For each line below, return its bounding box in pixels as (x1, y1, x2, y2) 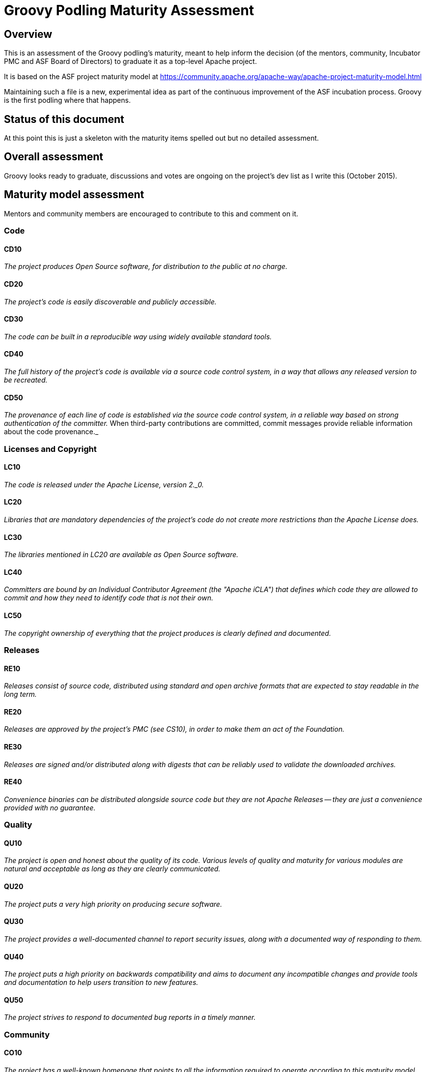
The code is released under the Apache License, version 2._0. (4, 480, 204, 489)
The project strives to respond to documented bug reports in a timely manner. (4, 1013, 256, 1022)
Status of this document (4, 113, 124, 125)
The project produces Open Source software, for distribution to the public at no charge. (4, 262, 287, 271)
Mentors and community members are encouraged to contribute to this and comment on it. (4, 209, 298, 218)
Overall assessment (4, 150, 103, 163)
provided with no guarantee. (4, 803, 96, 812)
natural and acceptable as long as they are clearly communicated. (4, 864, 221, 873)
